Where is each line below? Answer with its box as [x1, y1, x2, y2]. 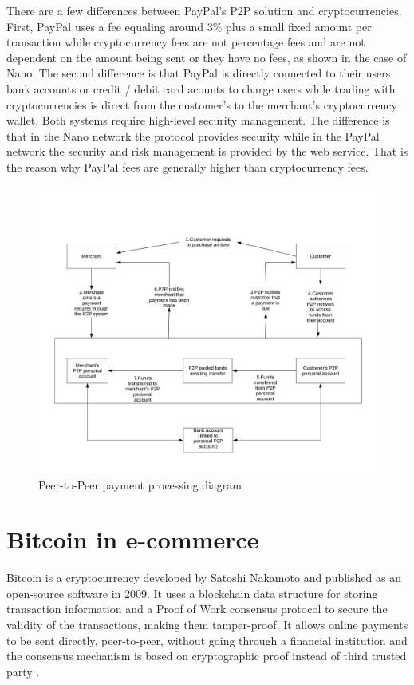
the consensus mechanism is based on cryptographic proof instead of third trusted [6, 647, 407, 664]
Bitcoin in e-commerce [6, 523, 259, 556]
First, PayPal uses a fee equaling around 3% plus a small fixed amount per [6, 18, 372, 34]
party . [6, 663, 40, 679]
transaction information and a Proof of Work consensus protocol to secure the [6, 600, 388, 617]
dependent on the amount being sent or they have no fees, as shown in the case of [6, 49, 407, 65]
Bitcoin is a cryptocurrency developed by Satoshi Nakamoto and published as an [6, 569, 401, 586]
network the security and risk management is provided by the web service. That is [6, 143, 408, 160]
